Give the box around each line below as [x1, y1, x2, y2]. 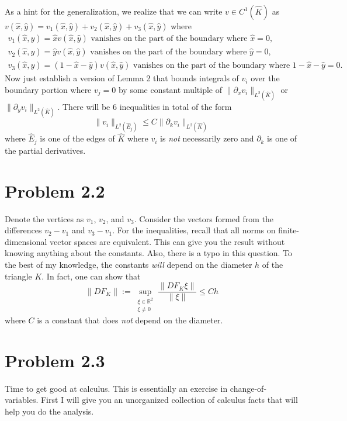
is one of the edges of [40, 132, 115, 144]
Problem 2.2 [5, 178, 105, 202]
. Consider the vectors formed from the [134, 212, 274, 225]
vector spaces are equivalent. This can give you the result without [50, 235, 285, 247]
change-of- [230, 382, 267, 394]
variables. [5, 394, 39, 406]
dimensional [5, 235, 47, 247]
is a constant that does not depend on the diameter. [37, 313, 223, 326]
